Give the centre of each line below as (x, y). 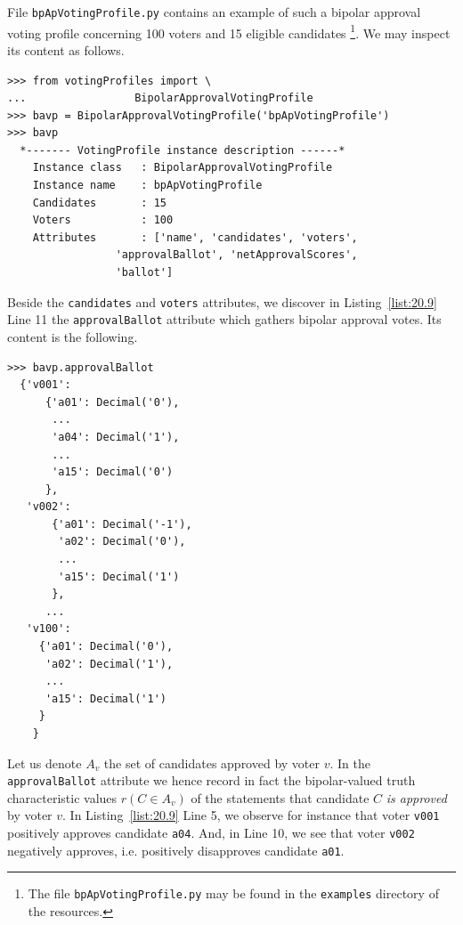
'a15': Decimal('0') (113, 472)
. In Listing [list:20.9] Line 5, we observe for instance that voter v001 (251, 815)
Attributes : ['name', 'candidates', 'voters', (195, 237)
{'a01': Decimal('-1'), (122, 524)
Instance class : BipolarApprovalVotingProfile (183, 168)
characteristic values (62, 797)
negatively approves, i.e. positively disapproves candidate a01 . (176, 850)
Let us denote (45, 763)
